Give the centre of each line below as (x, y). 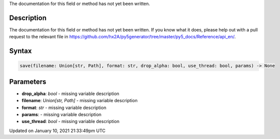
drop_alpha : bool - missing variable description (71, 93)
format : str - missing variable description (64, 108)
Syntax (20, 51)
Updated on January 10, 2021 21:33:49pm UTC (57, 131)
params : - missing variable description (62, 114)
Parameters (28, 81)
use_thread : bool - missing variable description (71, 122)
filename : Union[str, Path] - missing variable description (80, 101)
